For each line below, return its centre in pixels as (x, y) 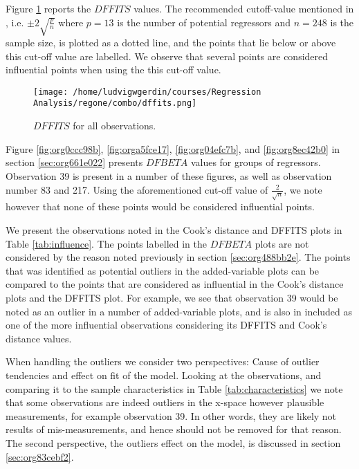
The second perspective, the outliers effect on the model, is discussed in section (173, 442)
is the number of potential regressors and (204, 22)
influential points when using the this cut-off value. (113, 70)
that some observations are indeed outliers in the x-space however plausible (165, 402)
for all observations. (114, 126)
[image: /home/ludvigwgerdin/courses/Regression (147, 92)
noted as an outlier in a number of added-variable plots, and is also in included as (179, 311)
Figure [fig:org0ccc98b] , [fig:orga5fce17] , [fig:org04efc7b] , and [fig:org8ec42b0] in (173, 148)
